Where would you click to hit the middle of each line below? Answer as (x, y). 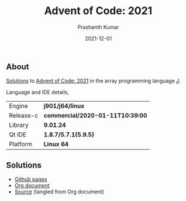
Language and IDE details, (37, 92)
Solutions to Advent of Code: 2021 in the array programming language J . (93, 81)
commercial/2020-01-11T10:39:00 (95, 116)
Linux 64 (56, 144)
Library (19, 125)
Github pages (31, 179)
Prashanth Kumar (98, 27)
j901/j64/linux (64, 106)
